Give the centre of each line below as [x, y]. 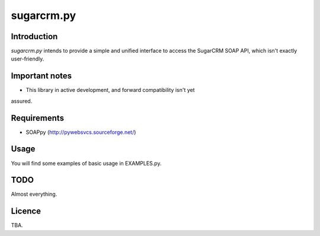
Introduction [34, 36]
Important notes [41, 76]
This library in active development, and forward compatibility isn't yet [110, 90]
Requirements [38, 118]
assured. [22, 101]
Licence [26, 211]
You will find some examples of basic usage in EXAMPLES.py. [86, 163]
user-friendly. [28, 59]
